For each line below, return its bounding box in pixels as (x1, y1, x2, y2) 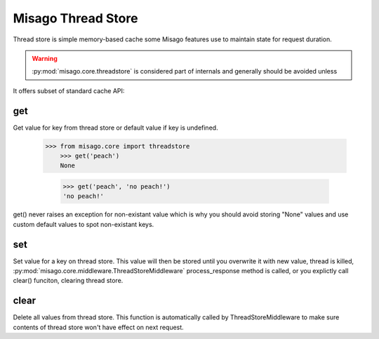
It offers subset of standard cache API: (13, 86, 125, 95)
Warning (32, 54, 58, 62)
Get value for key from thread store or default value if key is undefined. (13, 123, 218, 132)
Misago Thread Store (13, 11, 138, 26)
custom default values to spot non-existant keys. (13, 220, 154, 228)
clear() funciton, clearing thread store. (13, 277, 124, 285)
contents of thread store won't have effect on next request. (13, 323, 184, 331)
